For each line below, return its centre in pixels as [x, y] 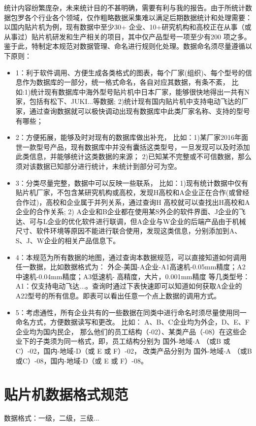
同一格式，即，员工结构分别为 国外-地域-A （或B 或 [147, 341]
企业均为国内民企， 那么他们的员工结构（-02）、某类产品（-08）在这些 [128, 331]
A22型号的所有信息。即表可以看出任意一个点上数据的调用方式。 [118, 296]
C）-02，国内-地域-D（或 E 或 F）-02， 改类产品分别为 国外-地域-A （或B [134, 351]
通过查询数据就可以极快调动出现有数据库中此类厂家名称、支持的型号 [140, 111]
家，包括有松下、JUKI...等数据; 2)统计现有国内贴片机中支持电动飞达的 [128, 101]
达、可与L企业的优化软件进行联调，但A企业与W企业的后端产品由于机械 [131, 221]
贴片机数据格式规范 [66, 394]
